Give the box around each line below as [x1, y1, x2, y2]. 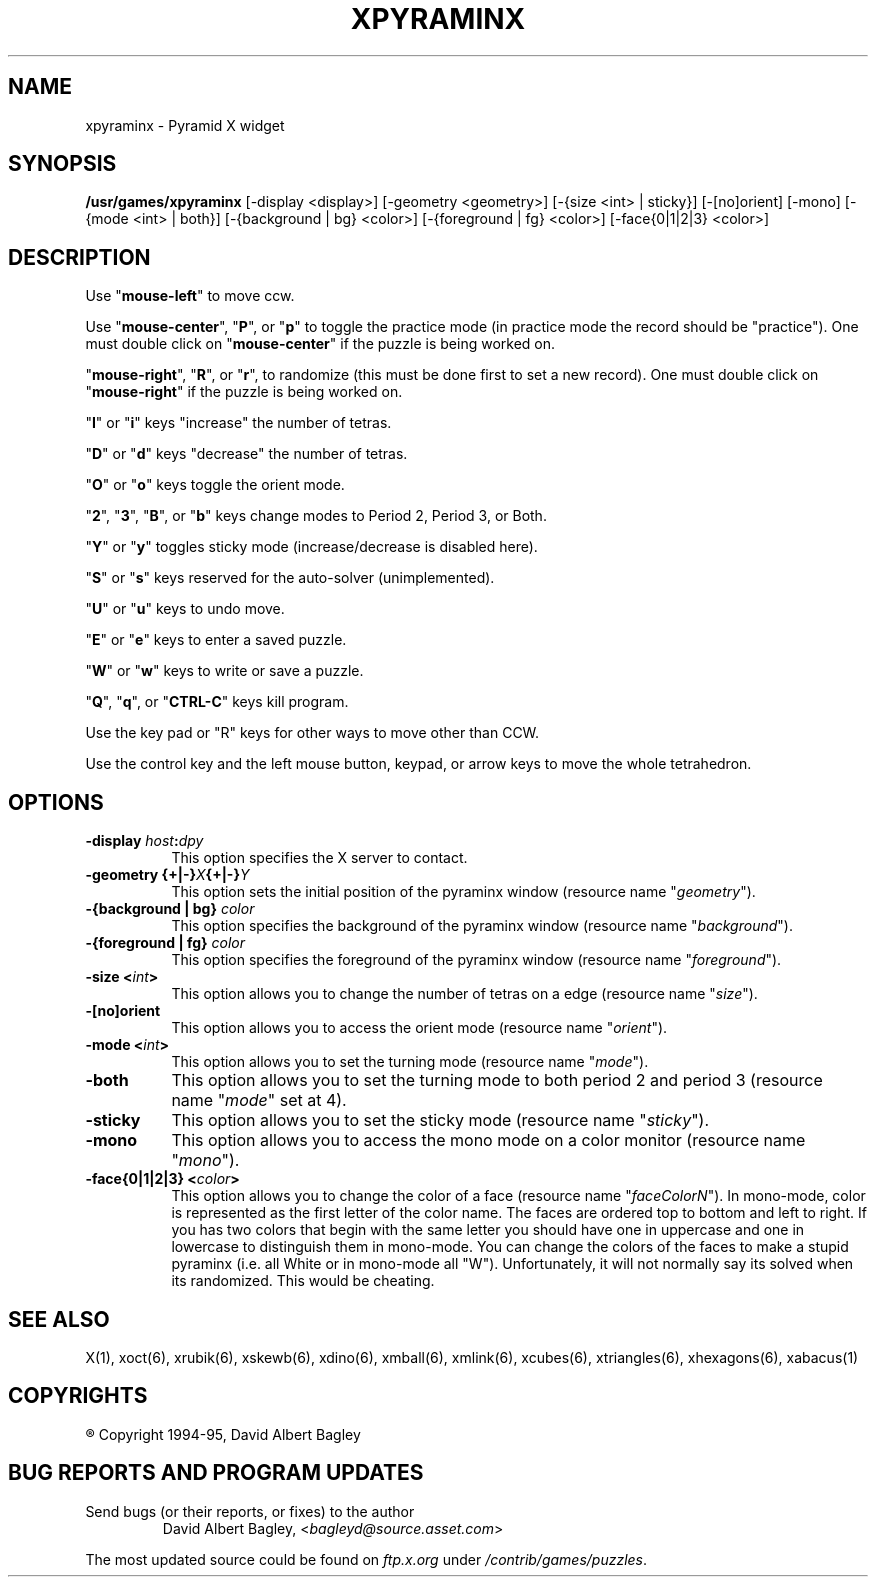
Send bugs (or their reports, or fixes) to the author [85, 1502, 415, 1520]
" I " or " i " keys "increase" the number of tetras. [85, 414, 392, 432]
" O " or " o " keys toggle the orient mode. [85, 476, 345, 494]
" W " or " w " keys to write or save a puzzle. [85, 662, 364, 680]
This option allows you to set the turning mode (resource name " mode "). [171, 1053, 649, 1071]
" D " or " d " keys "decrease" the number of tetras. [85, 445, 408, 463]
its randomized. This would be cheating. [171, 1272, 435, 1290]
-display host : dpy [85, 832, 204, 850]
